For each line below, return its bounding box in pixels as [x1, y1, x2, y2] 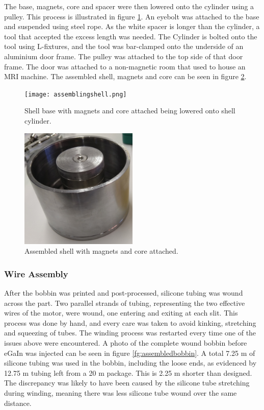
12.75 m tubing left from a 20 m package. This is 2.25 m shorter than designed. [4, 367, 252, 378]
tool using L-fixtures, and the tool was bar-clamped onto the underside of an [4, 41, 244, 52]
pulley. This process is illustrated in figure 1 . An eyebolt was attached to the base [4, 11, 259, 21]
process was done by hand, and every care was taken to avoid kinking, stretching [4, 317, 256, 328]
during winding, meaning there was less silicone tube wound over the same [4, 388, 237, 398]
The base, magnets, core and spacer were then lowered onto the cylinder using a [4, 1, 254, 11]
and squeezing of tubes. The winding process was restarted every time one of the [4, 327, 256, 338]
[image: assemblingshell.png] [24, 90, 127, 98]
